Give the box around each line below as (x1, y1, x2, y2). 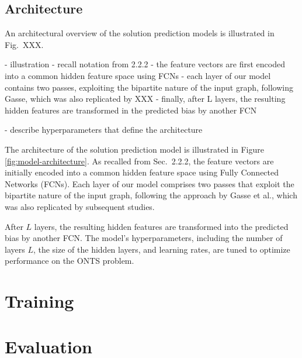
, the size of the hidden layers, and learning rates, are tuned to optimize (33, 243, 290, 255)
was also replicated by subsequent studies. (5, 200, 155, 212)
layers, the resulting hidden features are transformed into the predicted (34, 220, 289, 232)
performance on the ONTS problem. (5, 254, 134, 267)
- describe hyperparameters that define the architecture (5, 123, 203, 136)
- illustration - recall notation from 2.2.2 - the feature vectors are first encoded (5, 58, 285, 70)
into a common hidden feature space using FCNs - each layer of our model (5, 69, 271, 81)
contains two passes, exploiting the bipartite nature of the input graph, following (5, 81, 293, 93)
